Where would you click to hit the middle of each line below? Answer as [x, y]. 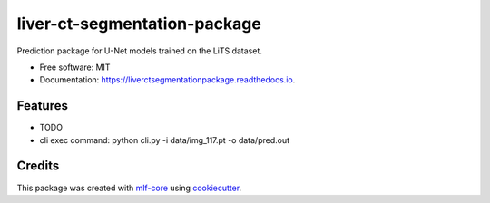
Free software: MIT [75, 67]
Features [42, 106]
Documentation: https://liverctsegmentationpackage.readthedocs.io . [167, 80]
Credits [38, 166]
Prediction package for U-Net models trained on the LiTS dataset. [140, 51]
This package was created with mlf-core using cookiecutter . [129, 188]
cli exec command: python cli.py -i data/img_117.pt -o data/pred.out [165, 140]
